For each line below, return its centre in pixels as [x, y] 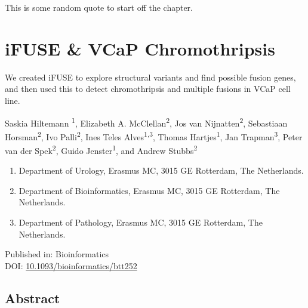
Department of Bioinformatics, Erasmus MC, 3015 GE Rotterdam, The [149, 190]
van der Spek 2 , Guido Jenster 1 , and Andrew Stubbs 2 [101, 150]
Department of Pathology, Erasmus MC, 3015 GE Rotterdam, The [141, 222]
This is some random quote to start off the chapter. [99, 7]
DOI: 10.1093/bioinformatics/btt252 [71, 265]
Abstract [33, 298]
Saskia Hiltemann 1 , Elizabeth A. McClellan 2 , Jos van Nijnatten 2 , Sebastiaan [146, 122]
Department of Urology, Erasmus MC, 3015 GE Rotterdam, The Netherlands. [161, 170]
